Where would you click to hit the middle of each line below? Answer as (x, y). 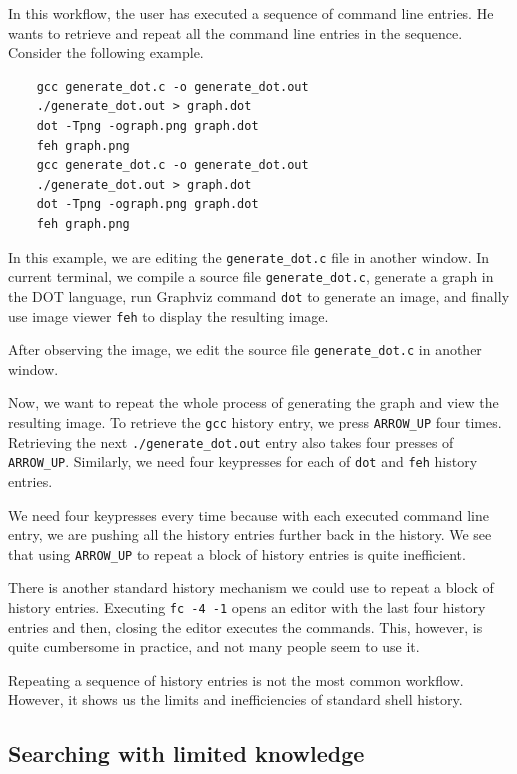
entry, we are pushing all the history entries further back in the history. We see (250, 534)
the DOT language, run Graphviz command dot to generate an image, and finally (259, 295)
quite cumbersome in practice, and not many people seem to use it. (214, 646)
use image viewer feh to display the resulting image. (168, 315)
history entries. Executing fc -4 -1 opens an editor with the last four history (247, 607)
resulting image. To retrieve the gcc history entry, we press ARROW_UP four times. (255, 422)
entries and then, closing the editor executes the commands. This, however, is (245, 626)
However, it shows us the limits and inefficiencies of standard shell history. (235, 699)
